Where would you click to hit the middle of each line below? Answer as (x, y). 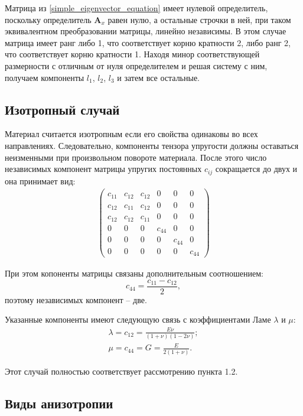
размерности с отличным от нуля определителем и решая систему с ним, (136, 65)
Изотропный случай (62, 109)
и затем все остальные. (159, 77)
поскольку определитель (48, 19)
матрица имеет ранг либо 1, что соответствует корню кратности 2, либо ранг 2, (148, 42)
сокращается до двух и (256, 169)
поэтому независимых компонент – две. (76, 299)
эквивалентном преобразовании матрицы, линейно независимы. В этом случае (146, 31)
